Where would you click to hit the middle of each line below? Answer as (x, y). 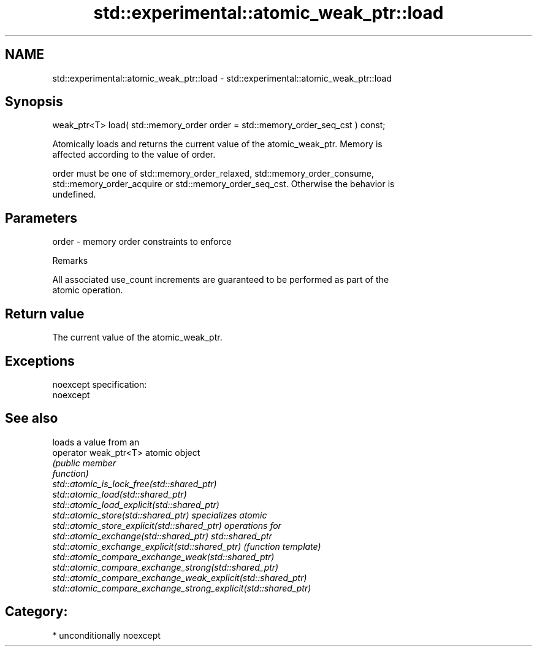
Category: (36, 612)
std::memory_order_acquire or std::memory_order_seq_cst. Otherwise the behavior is (223, 184)
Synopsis (34, 102)
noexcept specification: (100, 384)
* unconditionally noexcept (106, 635)
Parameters (41, 218)
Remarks (70, 261)
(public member (84, 463)
